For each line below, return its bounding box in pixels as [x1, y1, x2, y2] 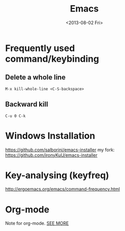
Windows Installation [5, 130, 95, 141]
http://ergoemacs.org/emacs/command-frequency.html [5, 186, 120, 192]
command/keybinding [5, 53, 99, 64]
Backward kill [5, 100, 49, 108]
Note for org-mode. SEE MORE [5, 220, 69, 226]
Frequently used [5, 42, 75, 54]
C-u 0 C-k [5, 113, 26, 119]
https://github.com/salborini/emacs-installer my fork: [5, 147, 115, 153]
